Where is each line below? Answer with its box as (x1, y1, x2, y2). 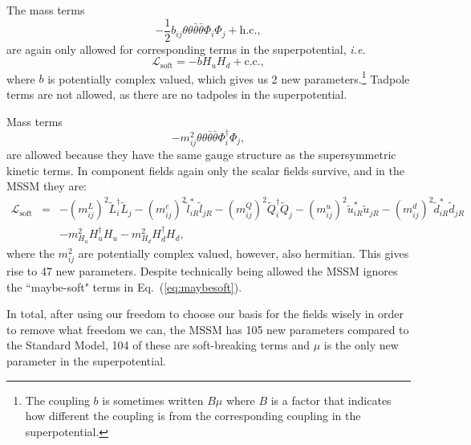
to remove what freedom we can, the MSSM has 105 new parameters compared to (6, 320, 409, 337)
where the (6, 244, 55, 261)
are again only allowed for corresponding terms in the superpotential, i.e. (6, 40, 366, 57)
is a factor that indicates (270, 391, 392, 408)
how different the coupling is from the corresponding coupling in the (25, 407, 361, 424)
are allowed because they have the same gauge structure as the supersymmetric (6, 146, 396, 163)
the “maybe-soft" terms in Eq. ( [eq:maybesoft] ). (6, 278, 242, 295)
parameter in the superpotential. (6, 352, 166, 369)
